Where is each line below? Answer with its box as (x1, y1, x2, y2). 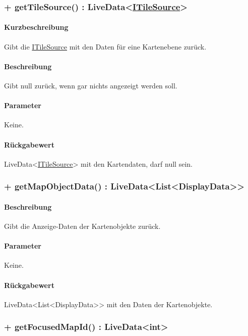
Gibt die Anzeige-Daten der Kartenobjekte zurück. (4, 221, 161, 231)
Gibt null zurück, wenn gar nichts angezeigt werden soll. (4, 80, 177, 91)
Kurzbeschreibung (4, 22, 69, 32)
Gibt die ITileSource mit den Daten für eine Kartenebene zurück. (4, 41, 207, 52)
